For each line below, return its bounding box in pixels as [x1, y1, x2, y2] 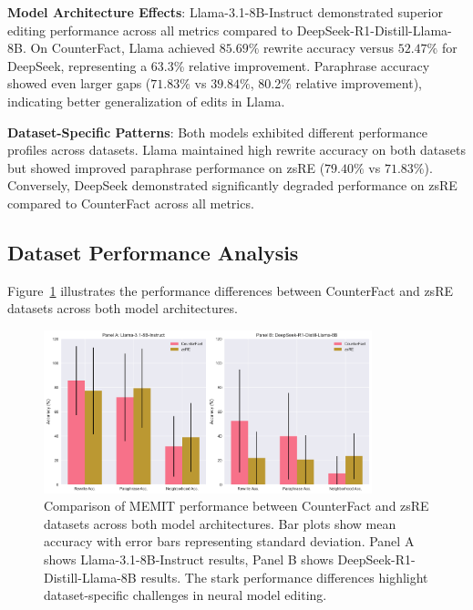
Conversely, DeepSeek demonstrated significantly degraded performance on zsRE [7, 176, 458, 195]
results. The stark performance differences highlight [140, 567, 428, 586]
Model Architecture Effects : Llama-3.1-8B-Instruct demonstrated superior [7, 3, 443, 21]
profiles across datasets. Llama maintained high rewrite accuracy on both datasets [7, 140, 466, 159]
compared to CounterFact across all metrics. [7, 193, 254, 212]
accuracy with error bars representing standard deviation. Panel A [44, 532, 415, 551]
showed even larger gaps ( [7, 74, 151, 93]
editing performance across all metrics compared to [7, 20, 293, 39]
